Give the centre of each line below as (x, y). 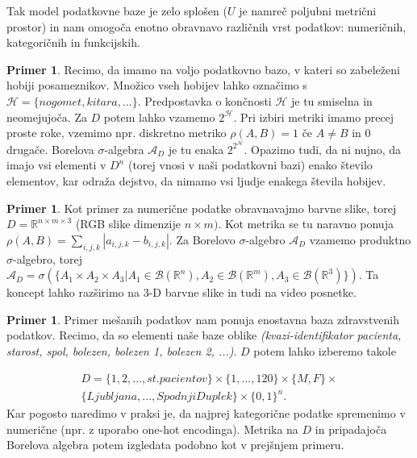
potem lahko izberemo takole (325, 350)
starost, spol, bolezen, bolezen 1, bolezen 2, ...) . (122, 350)
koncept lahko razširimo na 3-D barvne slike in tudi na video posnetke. (181, 292)
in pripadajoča (351, 429)
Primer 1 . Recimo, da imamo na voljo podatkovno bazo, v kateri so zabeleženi (203, 69)
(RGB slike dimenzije (128, 224)
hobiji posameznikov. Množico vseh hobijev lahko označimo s (157, 85)
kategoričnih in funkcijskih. (73, 42)
